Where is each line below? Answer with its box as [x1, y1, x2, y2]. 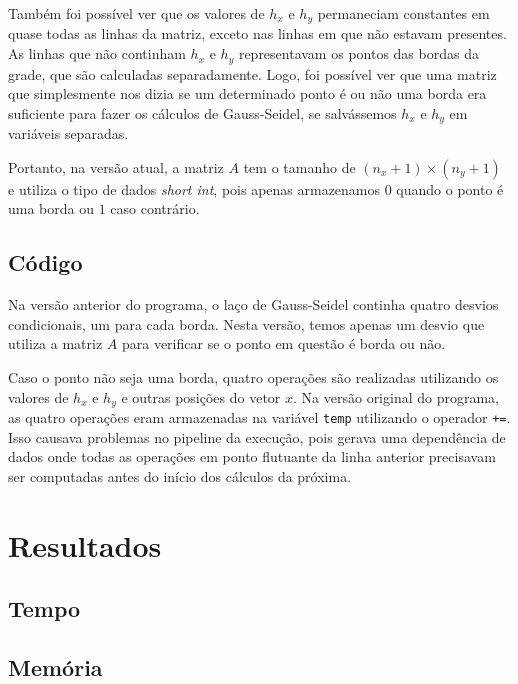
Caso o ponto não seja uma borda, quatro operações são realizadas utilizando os [8, 366, 499, 387]
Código [8, 247, 83, 278]
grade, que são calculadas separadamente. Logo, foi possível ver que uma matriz [8, 63, 497, 84]
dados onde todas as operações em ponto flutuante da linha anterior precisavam [8, 446, 496, 467]
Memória [8, 651, 103, 682]
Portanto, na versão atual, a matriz [8, 156, 224, 177]
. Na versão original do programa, [293, 386, 499, 407]
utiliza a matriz [8, 333, 103, 354]
